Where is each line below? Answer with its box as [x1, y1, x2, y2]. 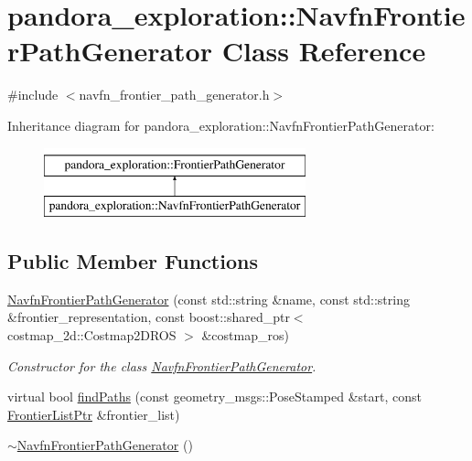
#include [7, 85, 59, 104]
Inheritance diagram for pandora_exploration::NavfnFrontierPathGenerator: [7, 115, 434, 134]
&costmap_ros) [201, 326, 289, 345]
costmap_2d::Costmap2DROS [7, 326, 177, 345]
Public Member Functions [7, 247, 258, 275]
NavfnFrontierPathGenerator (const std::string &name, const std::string [7, 289, 410, 308]
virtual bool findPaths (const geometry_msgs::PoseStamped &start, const [7, 387, 422, 406]
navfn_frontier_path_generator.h [79, 85, 270, 104]
